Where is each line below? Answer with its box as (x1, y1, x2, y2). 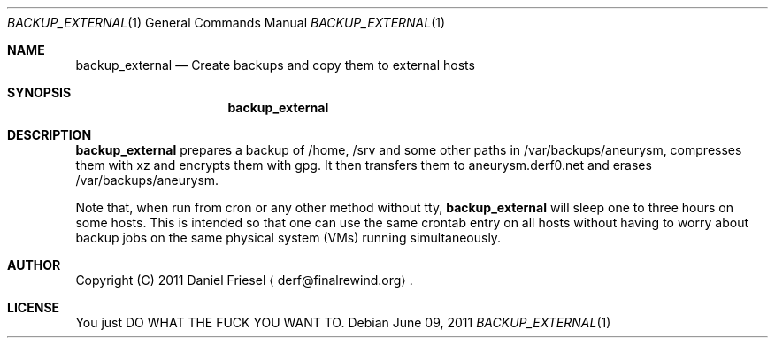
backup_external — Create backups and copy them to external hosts (75, 57, 475, 73)
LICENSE (7, 300, 60, 315)
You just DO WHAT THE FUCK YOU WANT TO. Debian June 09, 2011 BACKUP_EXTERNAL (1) (75, 315, 611, 330)
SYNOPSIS (7, 85, 72, 100)
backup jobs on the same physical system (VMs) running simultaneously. (75, 230, 502, 245)
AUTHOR (7, 257, 61, 272)
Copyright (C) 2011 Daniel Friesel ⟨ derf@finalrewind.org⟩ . (75, 272, 413, 287)
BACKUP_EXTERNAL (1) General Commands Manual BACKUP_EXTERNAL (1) (7, 15, 446, 30)
